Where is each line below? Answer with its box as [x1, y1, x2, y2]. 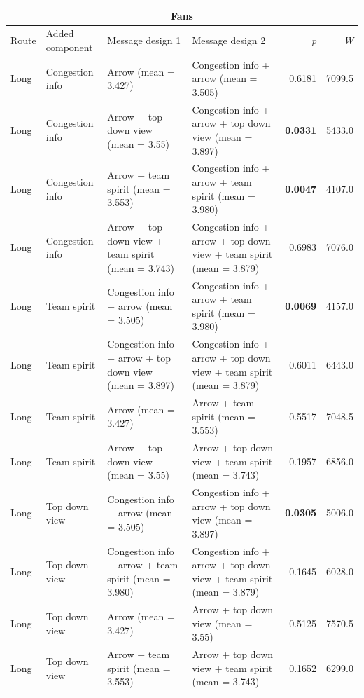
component [45, 39, 93, 54]
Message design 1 [107, 33, 181, 48]
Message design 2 [192, 33, 266, 48]
